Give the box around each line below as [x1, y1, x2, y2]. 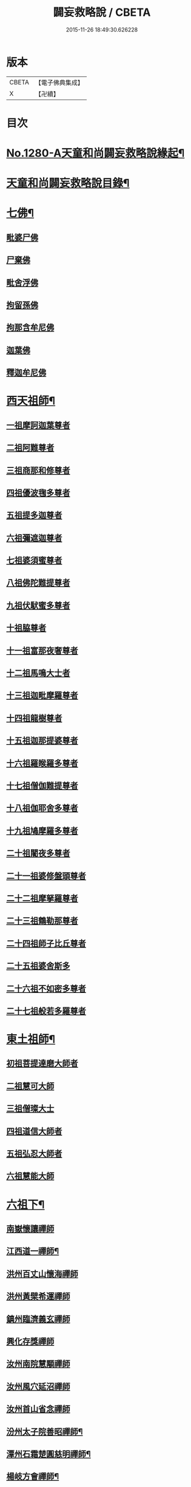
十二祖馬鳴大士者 [6, 668, 70, 679]
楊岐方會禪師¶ [6, 1471, 59, 1482]
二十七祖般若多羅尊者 [6, 1006, 86, 1016]
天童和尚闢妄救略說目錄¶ [6, 177, 130, 190]
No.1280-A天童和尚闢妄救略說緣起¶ [6, 146, 185, 160]
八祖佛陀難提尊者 [6, 578, 70, 588]
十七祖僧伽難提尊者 [6, 781, 78, 791]
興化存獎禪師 [6, 1336, 55, 1346]
